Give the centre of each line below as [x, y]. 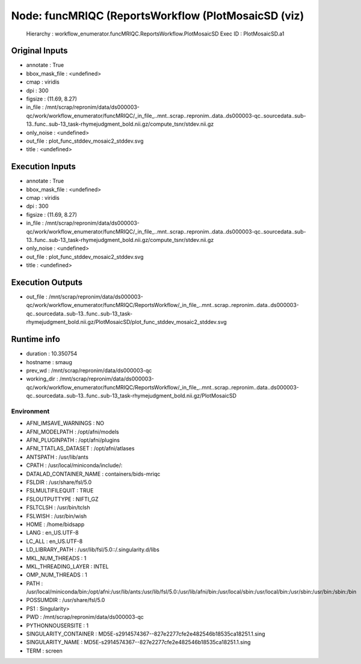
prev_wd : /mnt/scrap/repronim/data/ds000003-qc [89, 370]
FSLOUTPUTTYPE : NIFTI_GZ [62, 499]
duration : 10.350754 [52, 354]
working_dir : [42, 379]
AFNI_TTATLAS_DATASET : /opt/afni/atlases [80, 448]
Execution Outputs [47, 282]
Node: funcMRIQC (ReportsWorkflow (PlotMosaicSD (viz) [158, 16]
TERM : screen [45, 651]
